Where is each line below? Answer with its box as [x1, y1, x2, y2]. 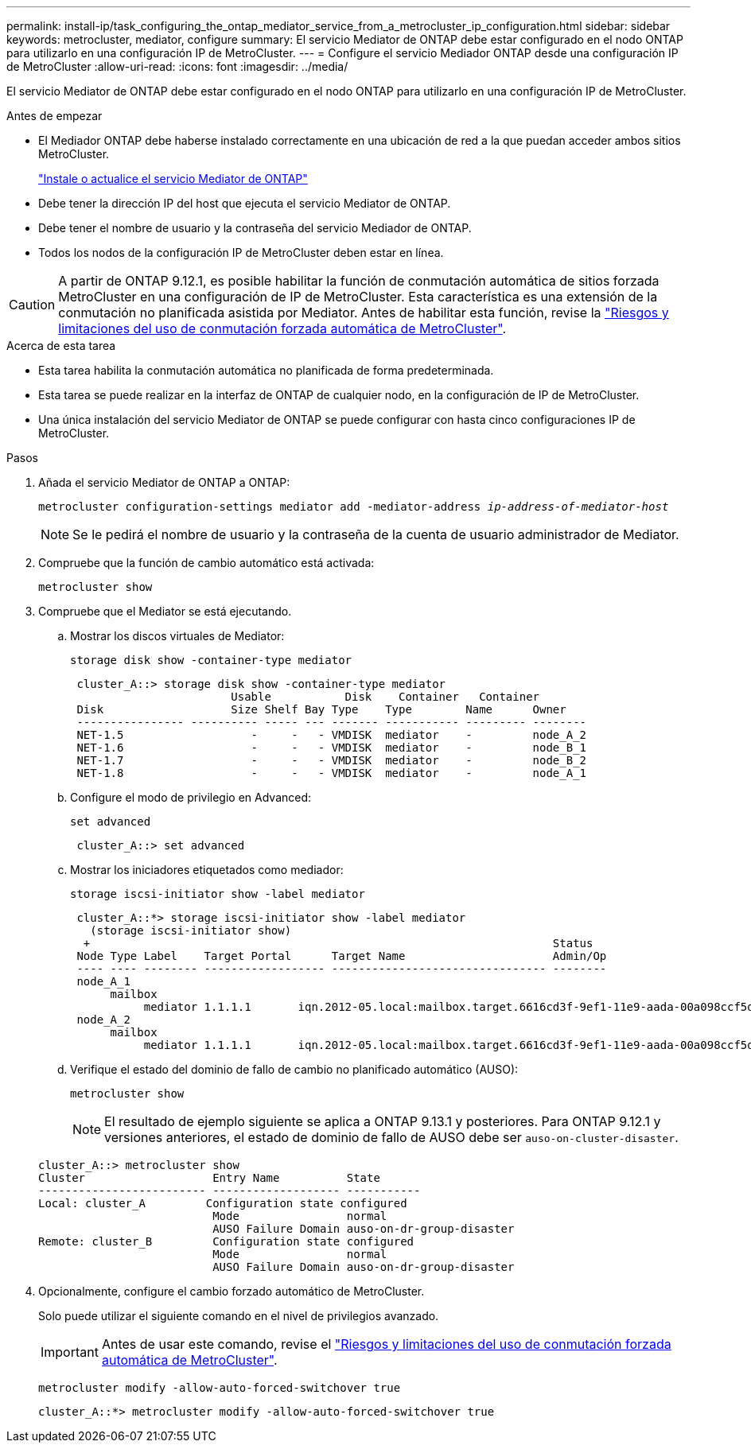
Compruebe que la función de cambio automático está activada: [38, 556, 375, 569]
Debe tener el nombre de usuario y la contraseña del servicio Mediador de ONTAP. [38, 221, 472, 235]
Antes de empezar [6, 109, 103, 122]
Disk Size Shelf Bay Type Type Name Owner [76, 703, 566, 716]
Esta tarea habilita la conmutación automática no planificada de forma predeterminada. [38, 363, 494, 377]
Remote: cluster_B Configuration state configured [38, 1235, 414, 1248]
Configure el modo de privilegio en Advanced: [70, 791, 312, 804]
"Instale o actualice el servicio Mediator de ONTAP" [38, 172, 308, 185]
